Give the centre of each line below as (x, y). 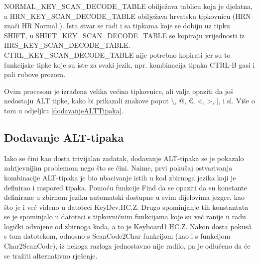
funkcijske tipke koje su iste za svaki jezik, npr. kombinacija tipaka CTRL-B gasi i (129, 64)
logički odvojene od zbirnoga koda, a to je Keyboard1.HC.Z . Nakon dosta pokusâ (128, 226)
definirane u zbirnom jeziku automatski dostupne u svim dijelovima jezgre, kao (124, 197)
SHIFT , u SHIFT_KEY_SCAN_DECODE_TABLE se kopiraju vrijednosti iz (124, 35)
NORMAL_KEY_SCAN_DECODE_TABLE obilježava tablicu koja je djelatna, (129, 6)
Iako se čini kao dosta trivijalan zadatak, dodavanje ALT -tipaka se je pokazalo (124, 158)
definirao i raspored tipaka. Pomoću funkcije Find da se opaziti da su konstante (126, 187)
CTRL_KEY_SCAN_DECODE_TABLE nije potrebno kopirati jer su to (117, 54)
